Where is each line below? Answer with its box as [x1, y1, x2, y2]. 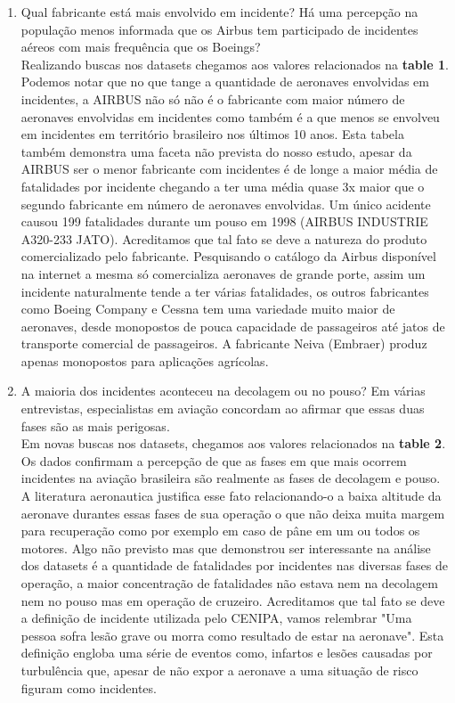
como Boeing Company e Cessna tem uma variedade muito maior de [20, 299, 395, 318]
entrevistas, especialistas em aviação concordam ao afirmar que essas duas [20, 399, 425, 418]
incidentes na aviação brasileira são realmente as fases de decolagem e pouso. [20, 469, 441, 487]
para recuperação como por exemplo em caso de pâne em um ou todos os [20, 521, 420, 540]
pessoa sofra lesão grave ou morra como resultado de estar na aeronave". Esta [20, 625, 444, 644]
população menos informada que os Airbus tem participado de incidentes [20, 20, 418, 38]
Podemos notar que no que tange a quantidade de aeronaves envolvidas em [20, 72, 430, 91]
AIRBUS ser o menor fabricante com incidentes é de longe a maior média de [20, 159, 438, 178]
